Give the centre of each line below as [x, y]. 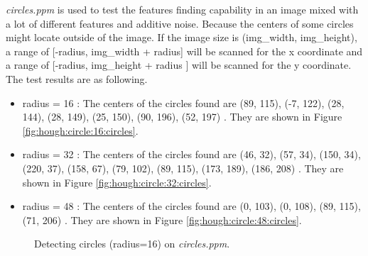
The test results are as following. [77, 78]
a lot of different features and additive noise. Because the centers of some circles [180, 23]
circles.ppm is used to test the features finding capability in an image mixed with [182, 9]
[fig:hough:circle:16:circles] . [80, 130]
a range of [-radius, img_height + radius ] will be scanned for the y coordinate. [179, 65]
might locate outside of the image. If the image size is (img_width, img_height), [182, 37]
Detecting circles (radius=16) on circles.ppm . [132, 244]
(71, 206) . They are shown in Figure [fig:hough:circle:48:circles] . [162, 219]
